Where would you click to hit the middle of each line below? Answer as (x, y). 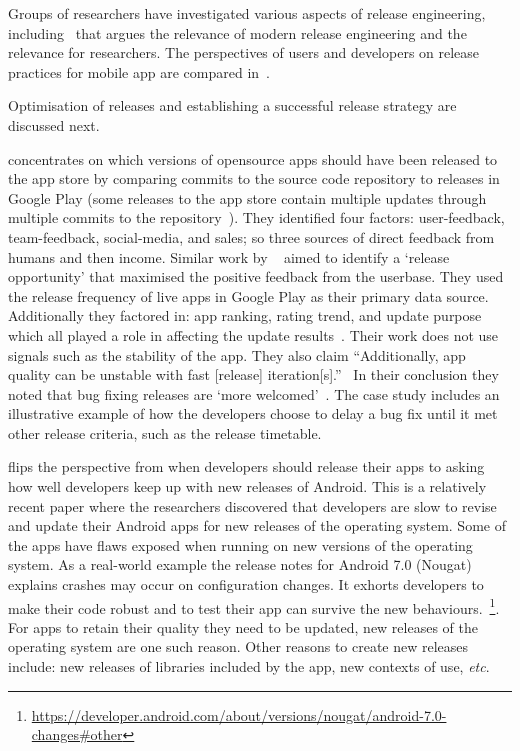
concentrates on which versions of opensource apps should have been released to (253, 158)
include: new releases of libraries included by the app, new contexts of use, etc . (249, 666)
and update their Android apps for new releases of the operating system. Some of (257, 525)
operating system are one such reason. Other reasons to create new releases (238, 646)
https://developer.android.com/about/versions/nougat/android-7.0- (239, 714)
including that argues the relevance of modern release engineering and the (237, 32)
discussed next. (54, 124)
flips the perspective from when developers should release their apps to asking (246, 466)
